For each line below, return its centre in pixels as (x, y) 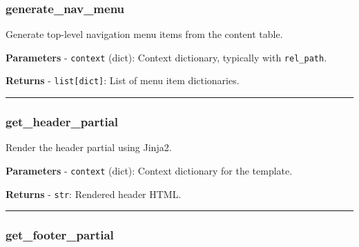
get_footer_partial (60, 235)
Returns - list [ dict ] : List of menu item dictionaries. (123, 80)
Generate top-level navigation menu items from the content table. (144, 34)
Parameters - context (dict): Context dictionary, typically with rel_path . (166, 57)
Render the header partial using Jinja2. (89, 147)
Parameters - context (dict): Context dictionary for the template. (149, 170)
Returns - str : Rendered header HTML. (94, 194)
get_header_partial (62, 122)
